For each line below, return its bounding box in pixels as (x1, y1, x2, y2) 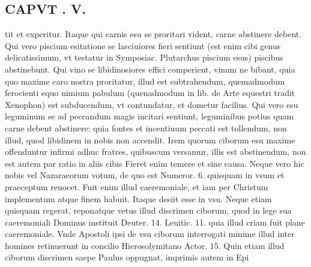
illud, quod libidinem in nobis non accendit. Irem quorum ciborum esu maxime (5, 133, 295, 146)
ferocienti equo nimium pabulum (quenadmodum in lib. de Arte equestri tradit (5, 86, 295, 99)
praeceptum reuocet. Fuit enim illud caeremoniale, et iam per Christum (5, 180, 268, 193)
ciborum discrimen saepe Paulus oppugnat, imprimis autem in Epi (5, 251, 249, 263)
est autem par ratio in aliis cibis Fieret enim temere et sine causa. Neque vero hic (5, 157, 304, 169)
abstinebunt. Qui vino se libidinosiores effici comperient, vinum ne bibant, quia (5, 62, 295, 75)
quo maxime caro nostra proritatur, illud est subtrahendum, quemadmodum (5, 74, 285, 87)
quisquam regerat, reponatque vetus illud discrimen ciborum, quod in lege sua (5, 204, 292, 217)
